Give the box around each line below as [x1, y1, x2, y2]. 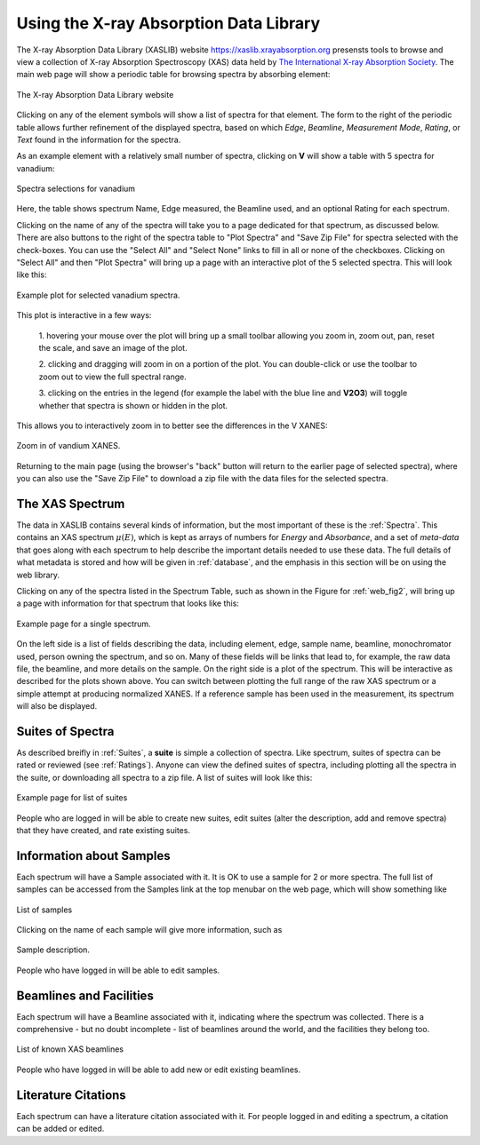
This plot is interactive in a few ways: [16, 310, 152, 321]
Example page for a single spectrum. [16, 618, 151, 629]
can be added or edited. [16, 1124, 105, 1134]
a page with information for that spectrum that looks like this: [16, 598, 240, 608]
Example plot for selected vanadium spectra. [16, 290, 180, 300]
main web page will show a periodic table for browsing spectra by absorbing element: [16, 69, 331, 80]
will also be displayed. [16, 701, 98, 712]
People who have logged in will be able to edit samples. [16, 965, 220, 975]
